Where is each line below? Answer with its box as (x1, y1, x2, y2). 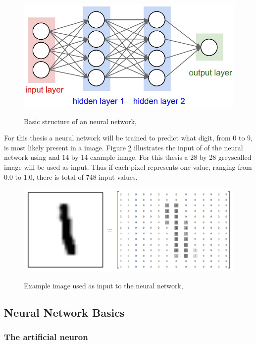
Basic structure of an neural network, (24, 116, 137, 126)
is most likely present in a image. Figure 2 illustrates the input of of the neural (4, 142, 243, 152)
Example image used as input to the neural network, (24, 280, 183, 290)
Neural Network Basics (4, 304, 125, 320)
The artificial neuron (4, 331, 88, 343)
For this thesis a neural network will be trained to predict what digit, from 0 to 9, (4, 133, 253, 143)
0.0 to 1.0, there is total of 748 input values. (4, 171, 138, 182)
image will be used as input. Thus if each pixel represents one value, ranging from (4, 161, 252, 172)
